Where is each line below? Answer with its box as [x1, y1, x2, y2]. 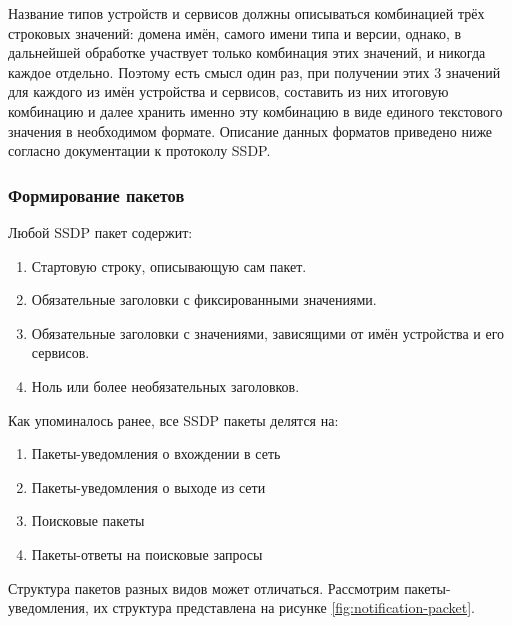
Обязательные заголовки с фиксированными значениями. [31, 289, 377, 310]
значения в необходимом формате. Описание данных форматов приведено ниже [8, 120, 493, 141]
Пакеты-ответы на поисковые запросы [31, 543, 263, 564]
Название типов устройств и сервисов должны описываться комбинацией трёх [8, 3, 485, 23]
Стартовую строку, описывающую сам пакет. [31, 255, 307, 276]
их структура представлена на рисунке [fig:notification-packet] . [93, 597, 475, 618]
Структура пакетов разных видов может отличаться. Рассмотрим [8, 577, 400, 598]
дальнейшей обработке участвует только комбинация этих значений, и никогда [8, 42, 486, 63]
